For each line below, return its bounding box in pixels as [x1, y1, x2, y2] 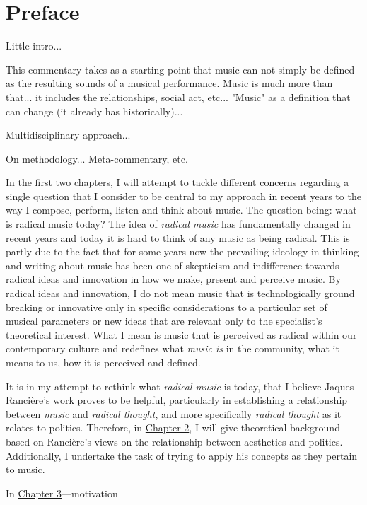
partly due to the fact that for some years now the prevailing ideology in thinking [6, 244, 359, 259]
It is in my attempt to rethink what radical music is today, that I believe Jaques [6, 378, 354, 393]
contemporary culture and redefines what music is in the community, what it [6, 341, 339, 356]
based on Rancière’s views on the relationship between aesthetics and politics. [6, 434, 343, 448]
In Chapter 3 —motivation [6, 485, 118, 500]
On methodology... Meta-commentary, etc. [6, 151, 188, 166]
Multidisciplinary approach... [6, 127, 131, 142]
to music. [6, 462, 45, 477]
